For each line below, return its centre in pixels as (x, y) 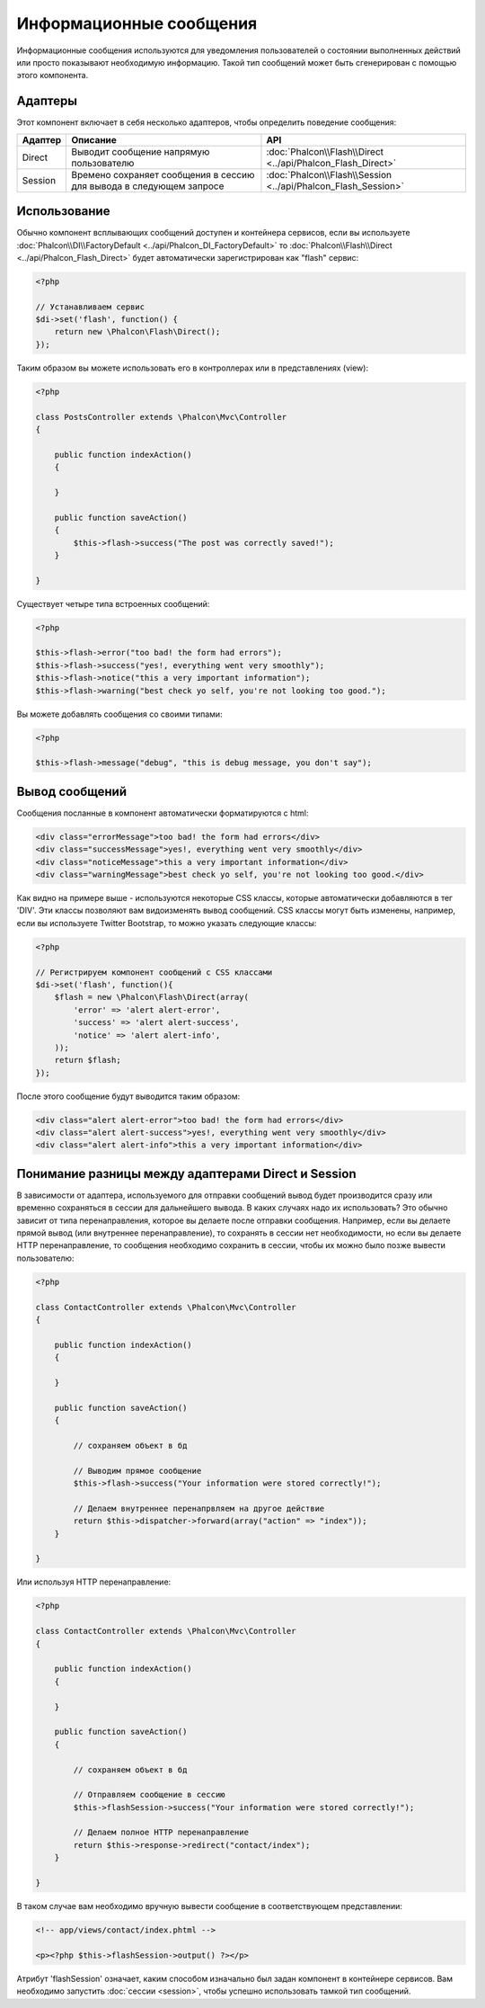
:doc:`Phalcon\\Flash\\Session (329, 174)
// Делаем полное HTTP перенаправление (161, 1833)
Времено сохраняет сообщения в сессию (163, 174)
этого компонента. (53, 76)
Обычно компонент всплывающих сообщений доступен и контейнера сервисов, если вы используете (213, 233)
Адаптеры (47, 101)
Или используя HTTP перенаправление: (94, 1582)
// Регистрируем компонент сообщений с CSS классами (154, 972)
